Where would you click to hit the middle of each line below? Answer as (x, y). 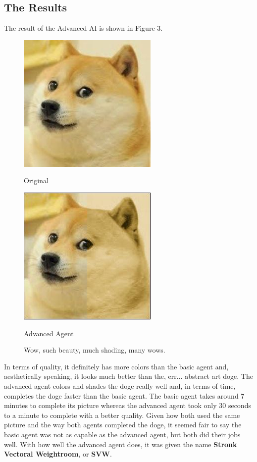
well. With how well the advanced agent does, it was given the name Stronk (121, 444)
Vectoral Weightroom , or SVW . (58, 454)
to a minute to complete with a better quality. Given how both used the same (122, 415)
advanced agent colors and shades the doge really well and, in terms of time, (120, 385)
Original (36, 180)
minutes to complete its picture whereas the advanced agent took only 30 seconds (128, 405)
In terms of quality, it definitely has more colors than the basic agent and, (116, 366)
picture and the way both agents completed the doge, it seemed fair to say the (123, 425)
